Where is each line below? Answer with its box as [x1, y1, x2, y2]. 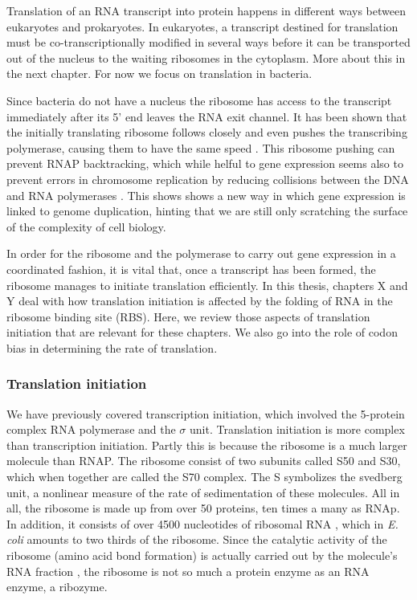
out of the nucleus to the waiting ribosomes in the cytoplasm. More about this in [6, 49, 406, 66]
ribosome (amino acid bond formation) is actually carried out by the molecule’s [6, 547, 398, 564]
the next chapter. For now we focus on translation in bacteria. [6, 65, 313, 82]
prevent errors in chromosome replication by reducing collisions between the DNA [6, 170, 409, 187]
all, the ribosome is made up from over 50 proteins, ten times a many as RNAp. [6, 500, 400, 516]
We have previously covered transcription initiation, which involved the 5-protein [6, 405, 405, 422]
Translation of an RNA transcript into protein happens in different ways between [6, 2, 406, 18]
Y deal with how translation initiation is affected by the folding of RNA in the [6, 292, 393, 309]
